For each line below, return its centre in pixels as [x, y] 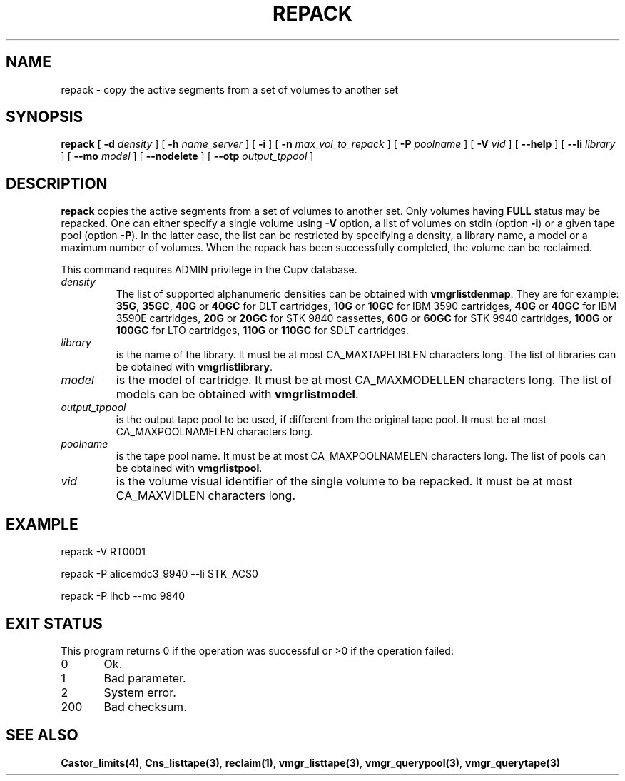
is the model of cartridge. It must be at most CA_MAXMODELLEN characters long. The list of [364, 380]
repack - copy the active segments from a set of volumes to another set [230, 89]
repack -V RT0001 [103, 552]
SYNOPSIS [45, 117]
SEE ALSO [42, 735]
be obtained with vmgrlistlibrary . [194, 367]
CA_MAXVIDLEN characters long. [205, 496]
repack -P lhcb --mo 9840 [123, 596]
